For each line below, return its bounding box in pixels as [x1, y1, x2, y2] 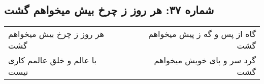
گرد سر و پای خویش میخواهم [154, 54, 256, 66]
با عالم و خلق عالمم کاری [8, 54, 97, 66]
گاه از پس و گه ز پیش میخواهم [148, 28, 256, 40]
